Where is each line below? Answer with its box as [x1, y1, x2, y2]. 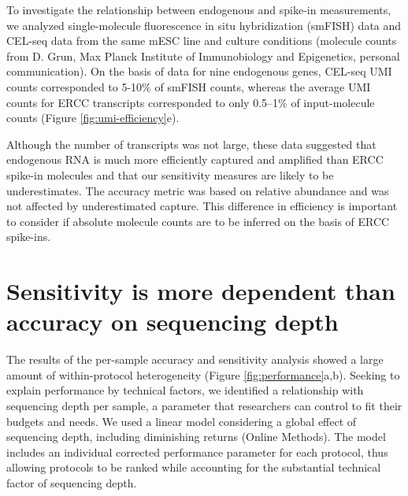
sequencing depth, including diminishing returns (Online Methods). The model [6, 428, 386, 445]
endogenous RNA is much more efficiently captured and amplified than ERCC [6, 151, 384, 168]
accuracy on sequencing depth [6, 305, 339, 338]
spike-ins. [6, 228, 51, 245]
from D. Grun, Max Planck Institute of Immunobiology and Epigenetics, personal [6, 47, 400, 64]
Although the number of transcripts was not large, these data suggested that [6, 135, 376, 152]
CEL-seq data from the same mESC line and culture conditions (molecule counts [6, 32, 397, 49]
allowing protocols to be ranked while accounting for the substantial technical [6, 459, 381, 476]
